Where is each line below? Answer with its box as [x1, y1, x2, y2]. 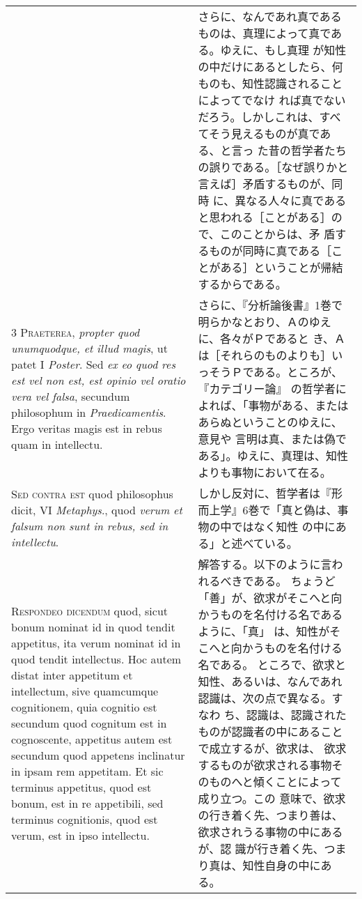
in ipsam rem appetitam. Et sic [11, 762, 164, 779]
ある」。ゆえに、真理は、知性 [198, 447, 348, 463]
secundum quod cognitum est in [11, 714, 167, 731]
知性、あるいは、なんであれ [198, 673, 343, 689]
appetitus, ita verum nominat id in [11, 634, 181, 651]
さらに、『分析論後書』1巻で [198, 297, 343, 313]
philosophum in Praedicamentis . [11, 404, 166, 420]
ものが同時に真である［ [209, 243, 332, 259]
